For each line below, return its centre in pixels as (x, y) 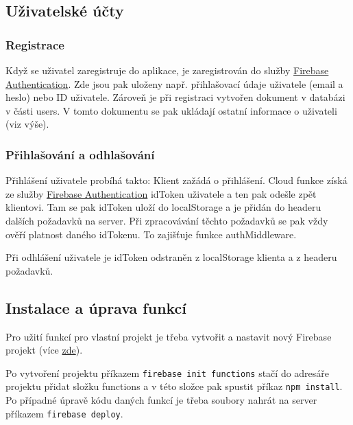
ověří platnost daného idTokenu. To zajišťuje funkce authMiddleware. (151, 234)
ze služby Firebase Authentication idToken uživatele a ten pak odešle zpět (161, 193)
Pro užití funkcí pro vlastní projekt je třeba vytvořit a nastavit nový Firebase (169, 336)
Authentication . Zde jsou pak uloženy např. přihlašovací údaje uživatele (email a (174, 83)
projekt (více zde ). (44, 350)
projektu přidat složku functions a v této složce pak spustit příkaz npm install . (174, 386)
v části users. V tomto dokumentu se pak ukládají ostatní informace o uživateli (171, 110)
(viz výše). (27, 124)
